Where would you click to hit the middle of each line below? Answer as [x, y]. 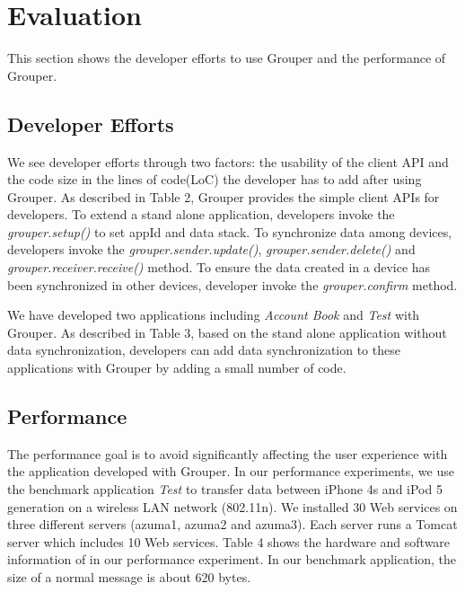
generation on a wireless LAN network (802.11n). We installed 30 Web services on [232, 506]
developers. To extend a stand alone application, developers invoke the [201, 214]
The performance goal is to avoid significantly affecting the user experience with [228, 453]
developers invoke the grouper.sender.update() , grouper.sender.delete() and [211, 249]
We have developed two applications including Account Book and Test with [214, 315]
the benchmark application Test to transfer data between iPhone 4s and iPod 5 [225, 489]
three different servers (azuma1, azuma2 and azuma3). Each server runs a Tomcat [232, 524]
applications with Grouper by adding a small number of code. [177, 368]
